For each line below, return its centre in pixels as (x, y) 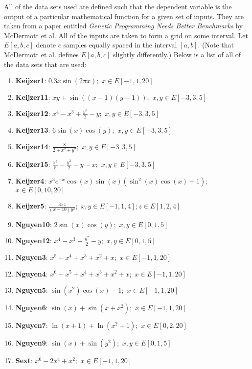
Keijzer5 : (31, 206)
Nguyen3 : (32, 257)
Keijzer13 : (33, 130)
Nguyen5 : (32, 290)
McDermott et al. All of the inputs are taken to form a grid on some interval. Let (126, 35)
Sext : (24, 360)
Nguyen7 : (32, 325)
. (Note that (216, 45)
